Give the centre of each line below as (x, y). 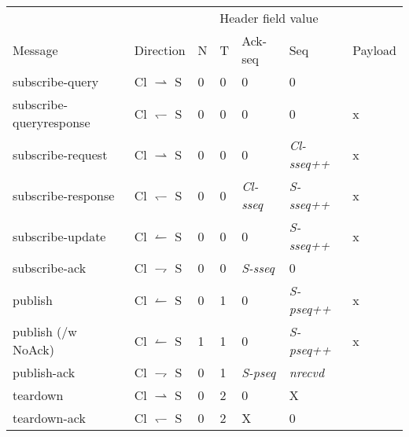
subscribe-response (64, 195)
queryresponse (52, 122)
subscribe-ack (50, 268)
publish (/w (45, 331)
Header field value (269, 18)
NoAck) (33, 349)
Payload (374, 50)
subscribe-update (59, 236)
